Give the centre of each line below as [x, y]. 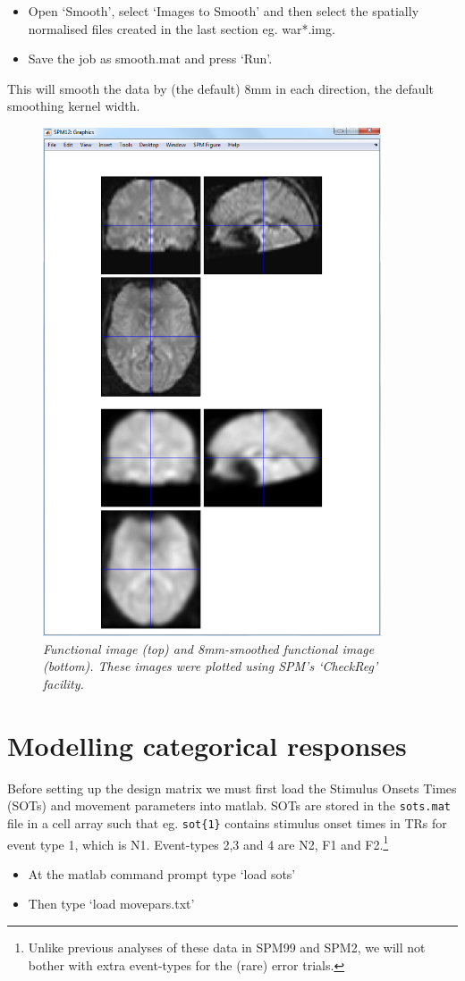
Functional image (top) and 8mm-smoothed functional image [209, 648]
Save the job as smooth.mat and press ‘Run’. [150, 59]
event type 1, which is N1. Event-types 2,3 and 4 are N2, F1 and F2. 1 [198, 843]
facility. [63, 683]
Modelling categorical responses [207, 745]
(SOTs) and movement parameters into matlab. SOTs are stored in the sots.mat [229, 805]
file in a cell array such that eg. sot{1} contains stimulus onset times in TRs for [227, 822]
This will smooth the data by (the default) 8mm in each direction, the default [220, 88]
